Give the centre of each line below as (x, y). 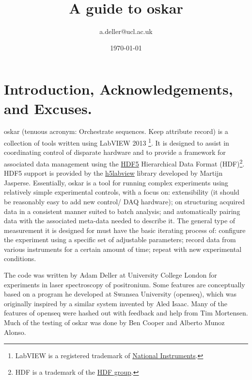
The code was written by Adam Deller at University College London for (110, 275)
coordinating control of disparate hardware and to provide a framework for (115, 152)
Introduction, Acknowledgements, (118, 89)
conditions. (20, 258)
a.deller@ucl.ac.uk (126, 31)
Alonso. (15, 332)
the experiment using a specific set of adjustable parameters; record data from (120, 240)
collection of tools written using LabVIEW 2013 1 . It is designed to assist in (117, 142)
